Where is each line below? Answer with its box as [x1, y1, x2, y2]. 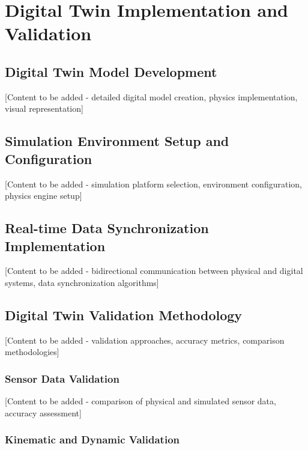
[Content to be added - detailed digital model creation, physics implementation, [5, 90, 298, 103]
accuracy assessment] [5, 406, 82, 419]
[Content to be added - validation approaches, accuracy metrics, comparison [5, 333, 285, 346]
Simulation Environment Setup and [5, 132, 229, 150]
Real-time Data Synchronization [5, 219, 209, 237]
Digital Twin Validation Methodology [5, 305, 243, 324]
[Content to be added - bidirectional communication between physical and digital [5, 264, 303, 277]
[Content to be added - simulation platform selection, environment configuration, [5, 177, 302, 190]
